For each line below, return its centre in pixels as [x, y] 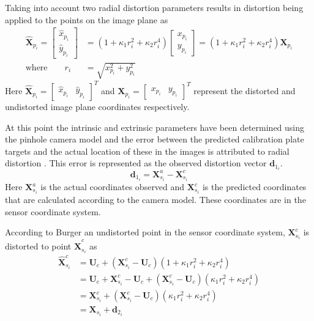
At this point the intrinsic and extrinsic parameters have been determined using [155, 127]
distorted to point [38, 246]
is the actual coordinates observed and [113, 187]
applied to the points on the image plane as [87, 19]
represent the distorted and [245, 90]
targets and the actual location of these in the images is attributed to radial [147, 151]
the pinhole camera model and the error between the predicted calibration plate [155, 139]
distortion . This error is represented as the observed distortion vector [136, 163]
